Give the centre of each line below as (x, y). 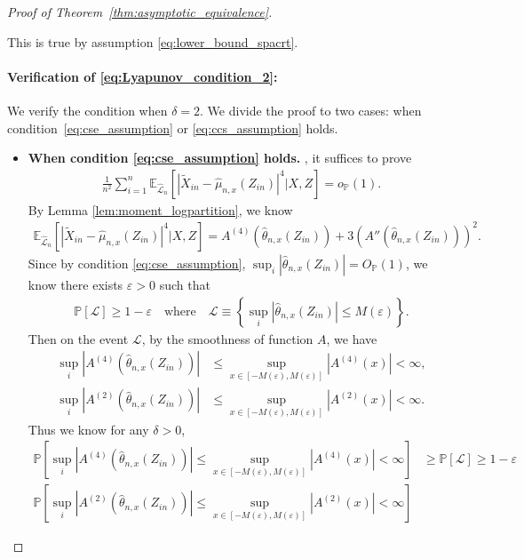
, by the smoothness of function (227, 338)
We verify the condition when (87, 110)
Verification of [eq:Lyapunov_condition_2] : (143, 76)
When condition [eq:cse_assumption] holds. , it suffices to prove (220, 158)
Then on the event (78, 338)
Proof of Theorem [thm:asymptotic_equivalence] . (140, 12)
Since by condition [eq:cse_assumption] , (137, 263)
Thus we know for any (88, 429)
